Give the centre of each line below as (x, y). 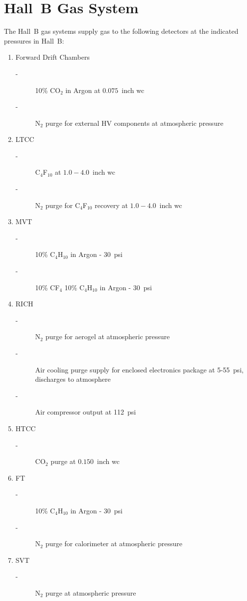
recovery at (111, 205)
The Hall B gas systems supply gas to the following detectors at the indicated (121, 31)
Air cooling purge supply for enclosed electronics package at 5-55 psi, (139, 369)
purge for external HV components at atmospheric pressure (134, 123)
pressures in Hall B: (34, 40)
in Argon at (83, 90)
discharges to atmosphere (73, 379)
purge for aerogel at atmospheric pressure (108, 336)
